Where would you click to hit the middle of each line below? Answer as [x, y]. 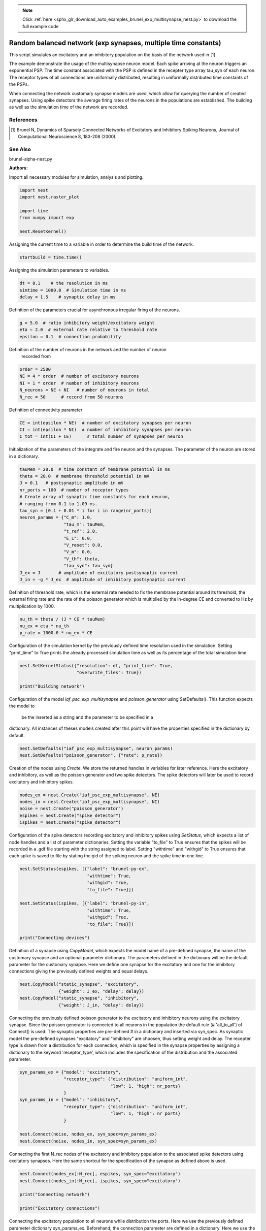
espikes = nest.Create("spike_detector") [70, 815]
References [23, 120]
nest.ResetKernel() [43, 232]
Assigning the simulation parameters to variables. [59, 270]
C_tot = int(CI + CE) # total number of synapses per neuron [101, 437]
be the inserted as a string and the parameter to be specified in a [87, 717]
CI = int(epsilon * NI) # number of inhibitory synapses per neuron [105, 429]
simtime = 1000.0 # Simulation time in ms [73, 290]
